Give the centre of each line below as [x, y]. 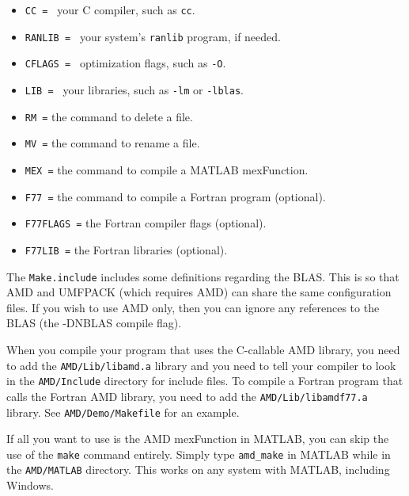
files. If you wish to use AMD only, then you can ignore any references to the [193, 307]
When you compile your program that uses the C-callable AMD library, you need [203, 349]
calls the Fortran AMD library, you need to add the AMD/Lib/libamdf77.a [187, 396]
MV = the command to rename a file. [112, 143]
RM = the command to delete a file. [109, 116]
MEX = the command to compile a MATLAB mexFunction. [167, 169]
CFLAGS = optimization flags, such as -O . [125, 63]
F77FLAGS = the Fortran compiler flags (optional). [146, 223]
